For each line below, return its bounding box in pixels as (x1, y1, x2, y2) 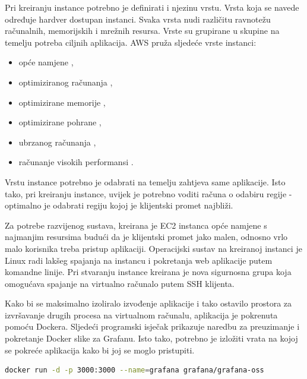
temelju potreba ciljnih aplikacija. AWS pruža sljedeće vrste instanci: (5, 36, 257, 48)
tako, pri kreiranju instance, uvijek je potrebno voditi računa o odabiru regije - (5, 187, 292, 200)
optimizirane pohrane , (18, 116, 102, 128)
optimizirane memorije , (18, 96, 106, 108)
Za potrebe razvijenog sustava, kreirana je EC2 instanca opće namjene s (5, 219, 267, 231)
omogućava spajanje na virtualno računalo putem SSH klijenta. (5, 277, 235, 289)
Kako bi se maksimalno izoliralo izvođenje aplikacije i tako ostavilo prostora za (5, 297, 292, 309)
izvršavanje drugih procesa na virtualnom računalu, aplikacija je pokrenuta (5, 308, 278, 321)
